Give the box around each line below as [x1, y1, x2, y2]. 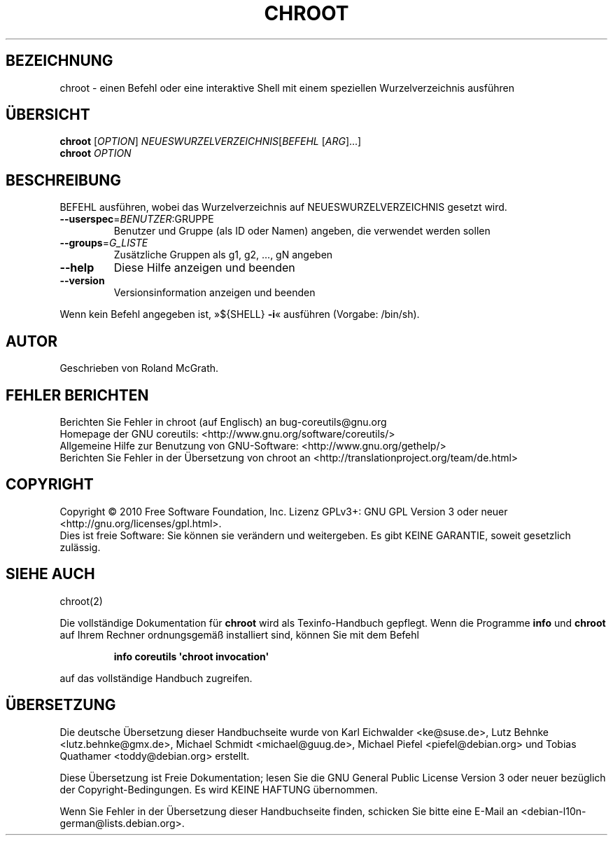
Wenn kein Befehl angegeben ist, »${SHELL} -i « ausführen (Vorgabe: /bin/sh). [59, 308, 420, 321]
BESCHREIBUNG [6, 171, 122, 189]
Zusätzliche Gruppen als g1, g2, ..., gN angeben [113, 249, 333, 261]
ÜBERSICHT [6, 106, 90, 124]
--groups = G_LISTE [59, 237, 148, 249]
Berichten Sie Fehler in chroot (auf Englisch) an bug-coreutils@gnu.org [59, 415, 387, 428]
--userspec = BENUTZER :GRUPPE [59, 213, 214, 225]
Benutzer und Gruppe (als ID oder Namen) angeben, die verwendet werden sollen [113, 225, 491, 237]
